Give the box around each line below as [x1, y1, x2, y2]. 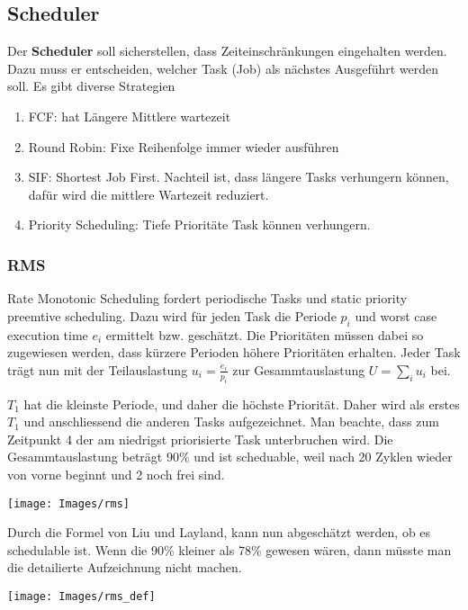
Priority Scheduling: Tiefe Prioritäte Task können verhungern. [28, 215, 371, 234]
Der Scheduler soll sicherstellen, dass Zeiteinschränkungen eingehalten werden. [7, 41, 447, 60]
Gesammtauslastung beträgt [7, 447, 163, 466]
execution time [7, 325, 88, 344]
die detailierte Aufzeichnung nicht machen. [7, 558, 242, 577]
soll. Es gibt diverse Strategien [7, 76, 175, 95]
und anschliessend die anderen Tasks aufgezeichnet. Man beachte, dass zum [23, 412, 439, 431]
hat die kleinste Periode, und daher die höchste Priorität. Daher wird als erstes [23, 394, 460, 413]
